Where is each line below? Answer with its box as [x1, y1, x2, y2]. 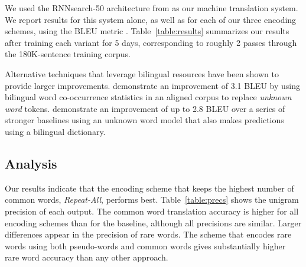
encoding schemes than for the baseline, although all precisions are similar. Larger [5, 216, 302, 229]
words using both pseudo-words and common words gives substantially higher [5, 239, 286, 252]
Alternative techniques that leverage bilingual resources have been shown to [5, 67, 279, 80]
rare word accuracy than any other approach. [5, 251, 168, 263]
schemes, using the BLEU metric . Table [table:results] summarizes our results [5, 25, 289, 37]
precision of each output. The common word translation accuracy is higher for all [5, 205, 299, 217]
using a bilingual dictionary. [5, 125, 106, 137]
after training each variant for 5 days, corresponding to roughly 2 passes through [5, 36, 297, 48]
